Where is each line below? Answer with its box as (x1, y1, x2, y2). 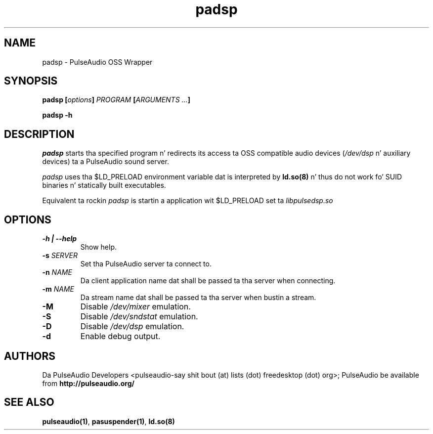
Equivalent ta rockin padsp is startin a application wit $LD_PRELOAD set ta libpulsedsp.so (42, 196, 333, 205)
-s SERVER (42, 251, 78, 260)
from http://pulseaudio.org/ (42, 379, 135, 388)
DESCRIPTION (4, 128, 75, 140)
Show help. (80, 243, 117, 252)
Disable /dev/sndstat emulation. (80, 311, 198, 322)
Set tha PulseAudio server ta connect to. (80, 260, 212, 268)
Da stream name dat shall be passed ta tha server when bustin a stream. (80, 293, 316, 302)
